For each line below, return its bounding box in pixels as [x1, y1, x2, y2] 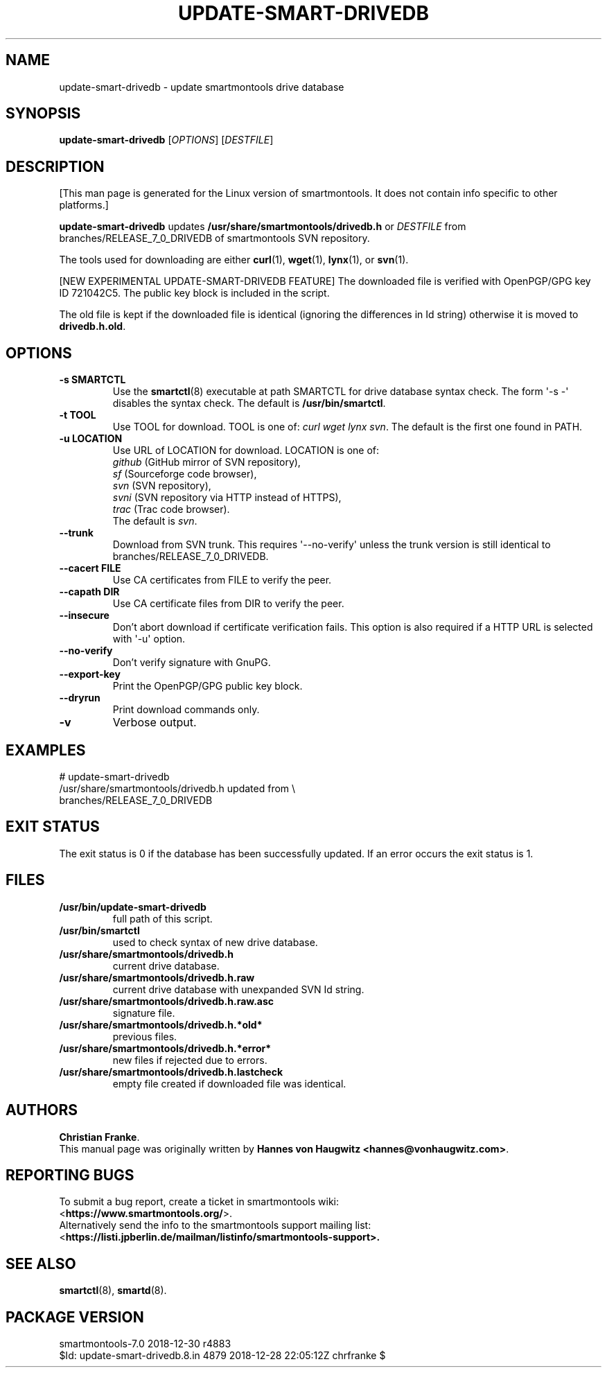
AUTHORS [6, 1101, 78, 1119]
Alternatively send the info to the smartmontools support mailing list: [59, 1219, 371, 1232]
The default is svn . [112, 515, 197, 527]
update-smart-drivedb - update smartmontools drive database [59, 80, 344, 93]
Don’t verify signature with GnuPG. [112, 656, 271, 669]
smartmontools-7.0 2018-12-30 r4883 [59, 1338, 231, 1350]
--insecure [59, 609, 109, 622]
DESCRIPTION [6, 157, 105, 175]
